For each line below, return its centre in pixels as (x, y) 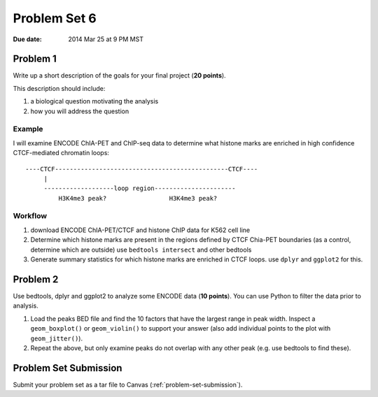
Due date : (27, 39)
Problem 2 (36, 279)
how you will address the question (80, 111)
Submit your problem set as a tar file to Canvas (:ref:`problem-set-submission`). (128, 384)
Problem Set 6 (55, 18)
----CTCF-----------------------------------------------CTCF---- (142, 169)
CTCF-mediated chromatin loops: (61, 153)
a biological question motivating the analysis (94, 101)
